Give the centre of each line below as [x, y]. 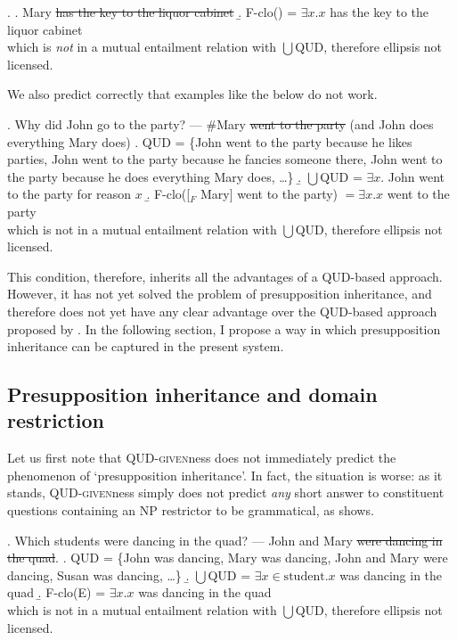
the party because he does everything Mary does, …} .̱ [155, 176]
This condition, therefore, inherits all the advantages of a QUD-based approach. [225, 276]
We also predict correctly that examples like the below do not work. [192, 94]
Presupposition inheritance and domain [192, 394]
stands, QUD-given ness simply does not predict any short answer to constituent [226, 492]
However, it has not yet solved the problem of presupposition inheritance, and [220, 294]
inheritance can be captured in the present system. [146, 346]
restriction [56, 420]
